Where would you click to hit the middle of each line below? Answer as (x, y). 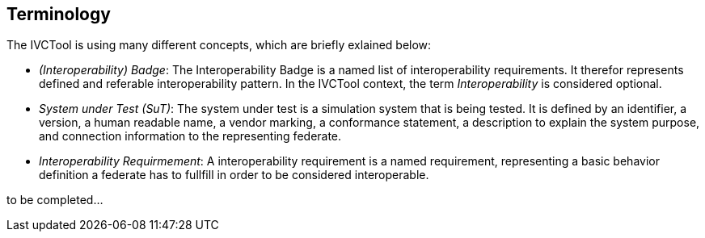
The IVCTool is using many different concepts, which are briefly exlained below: (219, 45)
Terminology (59, 14)
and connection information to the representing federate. (190, 136)
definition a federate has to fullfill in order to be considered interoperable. (234, 175)
